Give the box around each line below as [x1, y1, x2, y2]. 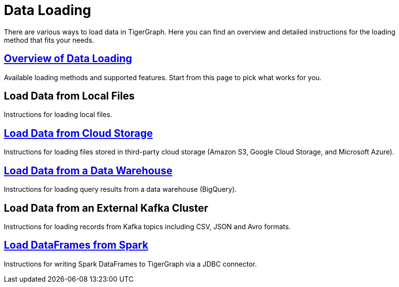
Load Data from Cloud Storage [4, 127, 153, 139]
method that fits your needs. [4, 35, 94, 44]
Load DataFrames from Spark [4, 239, 149, 252]
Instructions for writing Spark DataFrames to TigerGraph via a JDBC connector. [4, 259, 257, 268]
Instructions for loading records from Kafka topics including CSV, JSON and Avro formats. [4, 222, 291, 231]
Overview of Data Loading [4, 52, 133, 65]
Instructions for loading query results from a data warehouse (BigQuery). [4, 185, 237, 194]
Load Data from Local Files [4, 90, 135, 102]
